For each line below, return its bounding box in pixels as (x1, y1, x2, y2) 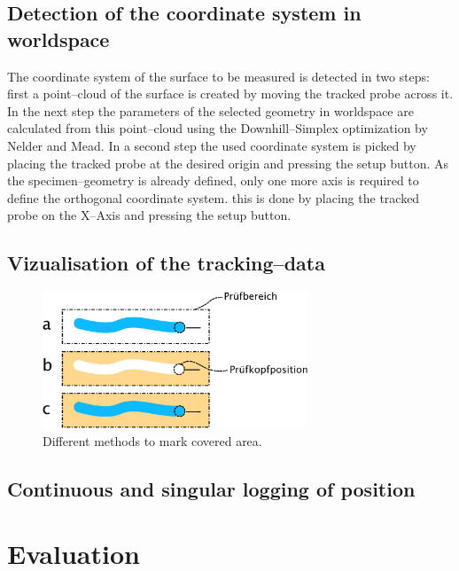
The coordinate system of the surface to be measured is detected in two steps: (7, 66, 430, 85)
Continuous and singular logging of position (7, 474, 416, 502)
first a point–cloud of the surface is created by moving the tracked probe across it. (7, 84, 454, 103)
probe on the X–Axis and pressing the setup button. (7, 206, 292, 224)
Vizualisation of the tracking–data (7, 249, 325, 277)
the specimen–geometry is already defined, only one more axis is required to (7, 171, 419, 190)
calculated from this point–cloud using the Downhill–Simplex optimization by (7, 119, 428, 137)
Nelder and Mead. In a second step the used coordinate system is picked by (7, 136, 416, 154)
